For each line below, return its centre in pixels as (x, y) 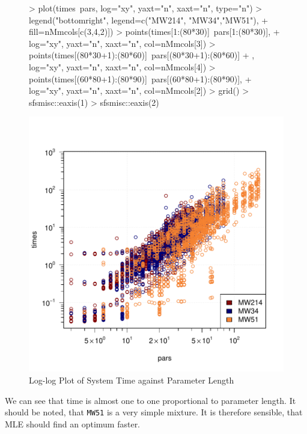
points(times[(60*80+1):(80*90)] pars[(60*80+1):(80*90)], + (140, 78)
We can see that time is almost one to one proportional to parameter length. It (150, 400)
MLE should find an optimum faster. (73, 423)
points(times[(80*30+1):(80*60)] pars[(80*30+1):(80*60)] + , (142, 55)
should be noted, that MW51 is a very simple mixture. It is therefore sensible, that (154, 412)
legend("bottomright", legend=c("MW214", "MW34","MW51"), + (149, 20)
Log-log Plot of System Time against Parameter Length (132, 380)
